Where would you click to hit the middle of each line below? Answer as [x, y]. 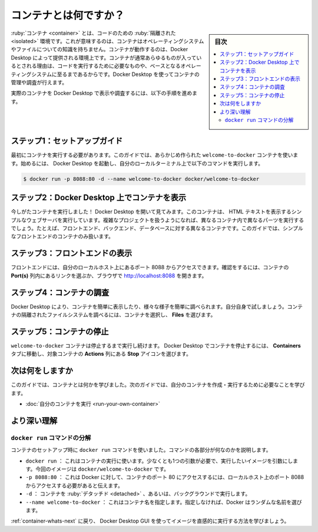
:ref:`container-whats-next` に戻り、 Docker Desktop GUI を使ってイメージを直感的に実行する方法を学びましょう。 [150, 521]
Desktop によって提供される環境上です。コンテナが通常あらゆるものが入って [104, 57]
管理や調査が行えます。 [39, 82]
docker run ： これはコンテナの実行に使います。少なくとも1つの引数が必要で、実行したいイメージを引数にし [159, 461]
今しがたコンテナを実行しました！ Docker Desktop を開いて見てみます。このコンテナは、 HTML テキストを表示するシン [156, 212]
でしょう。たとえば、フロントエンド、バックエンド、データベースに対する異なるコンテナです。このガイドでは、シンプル [157, 228]
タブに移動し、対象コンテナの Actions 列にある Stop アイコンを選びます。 [101, 354]
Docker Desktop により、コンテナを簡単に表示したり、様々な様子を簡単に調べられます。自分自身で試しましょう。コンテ [157, 306]
